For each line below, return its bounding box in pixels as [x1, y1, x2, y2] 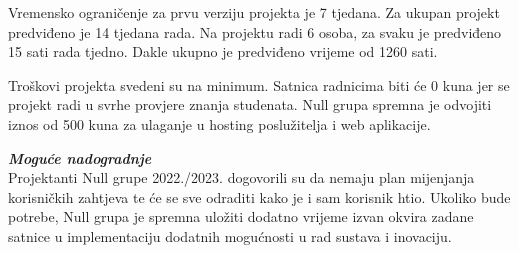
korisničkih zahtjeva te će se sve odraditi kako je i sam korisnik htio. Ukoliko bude [8, 186, 511, 207]
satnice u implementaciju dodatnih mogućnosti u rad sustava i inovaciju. [8, 225, 452, 246]
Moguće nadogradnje [8, 147, 152, 168]
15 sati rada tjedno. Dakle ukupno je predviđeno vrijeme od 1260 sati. [8, 41, 438, 62]
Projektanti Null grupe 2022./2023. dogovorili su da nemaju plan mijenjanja [8, 167, 475, 188]
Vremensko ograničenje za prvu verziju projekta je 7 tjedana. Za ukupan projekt [8, 2, 500, 22]
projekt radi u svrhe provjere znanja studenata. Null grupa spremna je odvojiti [8, 94, 492, 115]
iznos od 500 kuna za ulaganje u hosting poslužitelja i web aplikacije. [8, 113, 431, 134]
